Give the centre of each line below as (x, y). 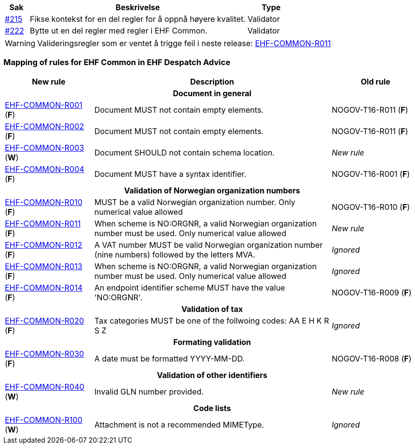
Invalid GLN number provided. (149, 391)
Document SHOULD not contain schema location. (184, 152)
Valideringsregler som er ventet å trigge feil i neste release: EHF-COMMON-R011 (184, 43)
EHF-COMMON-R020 (45, 320)
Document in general (212, 93)
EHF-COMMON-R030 (45, 353)
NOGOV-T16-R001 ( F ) (371, 174)
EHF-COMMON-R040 (45, 387)
